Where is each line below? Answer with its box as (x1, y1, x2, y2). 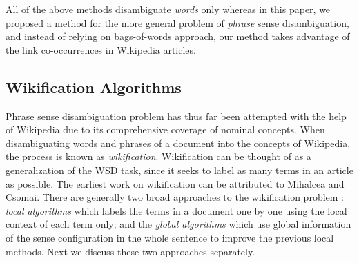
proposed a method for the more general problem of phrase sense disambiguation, (6, 15, 349, 30)
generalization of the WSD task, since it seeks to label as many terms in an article (6, 162, 353, 177)
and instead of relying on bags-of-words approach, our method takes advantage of (6, 29, 350, 43)
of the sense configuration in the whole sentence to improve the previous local (6, 230, 334, 244)
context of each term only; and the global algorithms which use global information (6, 217, 351, 231)
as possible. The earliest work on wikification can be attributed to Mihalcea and (6, 176, 345, 191)
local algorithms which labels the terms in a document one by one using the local (6, 203, 347, 217)
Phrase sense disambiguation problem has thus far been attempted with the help (6, 108, 347, 123)
